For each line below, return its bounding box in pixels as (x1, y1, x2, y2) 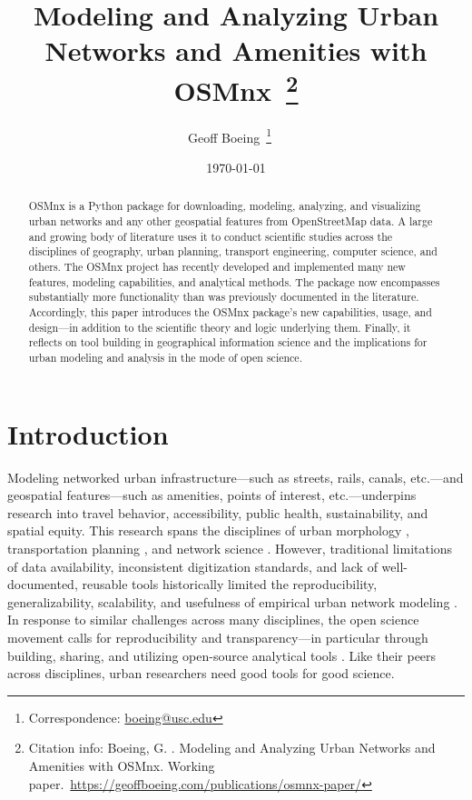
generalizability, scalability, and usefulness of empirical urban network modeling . (7, 592, 457, 611)
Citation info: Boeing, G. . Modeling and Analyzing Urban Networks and (28, 738, 436, 757)
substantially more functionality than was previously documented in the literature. (28, 289, 419, 305)
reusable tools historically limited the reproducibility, (82, 575, 378, 594)
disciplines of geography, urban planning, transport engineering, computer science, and (28, 244, 438, 259)
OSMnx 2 (173, 67, 299, 108)
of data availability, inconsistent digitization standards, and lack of (7, 556, 378, 575)
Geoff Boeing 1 (187, 125, 272, 146)
